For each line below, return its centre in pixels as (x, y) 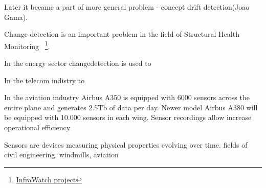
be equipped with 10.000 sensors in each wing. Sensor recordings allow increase (128, 117)
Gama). (16, 17)
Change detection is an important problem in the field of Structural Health (122, 34)
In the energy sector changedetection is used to (78, 63)
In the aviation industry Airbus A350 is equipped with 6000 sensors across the (127, 97)
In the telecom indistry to (45, 80)
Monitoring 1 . (27, 45)
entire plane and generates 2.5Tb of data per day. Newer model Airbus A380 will (131, 107)
